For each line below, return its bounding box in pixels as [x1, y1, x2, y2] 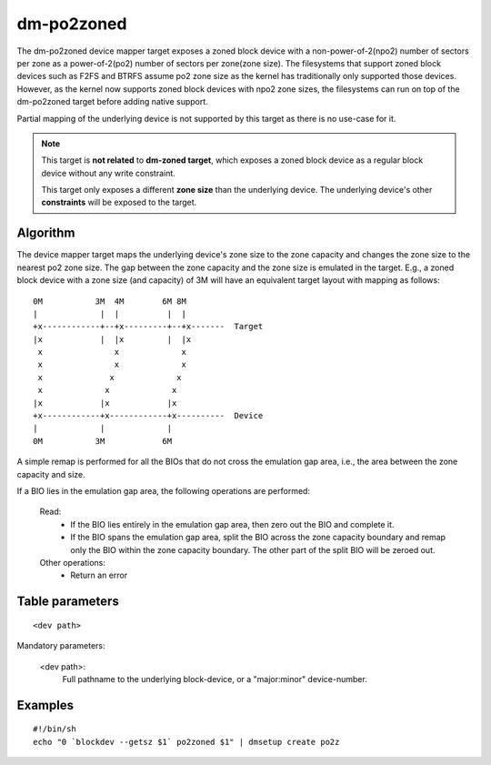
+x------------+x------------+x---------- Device [33, 410, 264, 421]
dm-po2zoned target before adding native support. [16, 96, 208, 107]
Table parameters [16, 594, 120, 609]
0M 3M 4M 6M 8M [33, 296, 186, 307]
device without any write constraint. [41, 167, 176, 178]
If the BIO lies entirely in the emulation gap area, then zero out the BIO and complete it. [70, 518, 395, 529]
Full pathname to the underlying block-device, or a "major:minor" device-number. [62, 673, 367, 684]
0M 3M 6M [33, 436, 173, 446]
